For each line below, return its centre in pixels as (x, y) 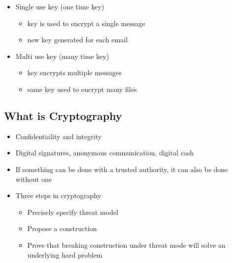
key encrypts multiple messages (74, 73)
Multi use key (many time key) (62, 56)
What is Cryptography (63, 115)
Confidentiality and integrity (59, 136)
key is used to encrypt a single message (86, 23)
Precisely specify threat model (73, 212)
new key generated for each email (78, 40)
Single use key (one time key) (60, 6)
